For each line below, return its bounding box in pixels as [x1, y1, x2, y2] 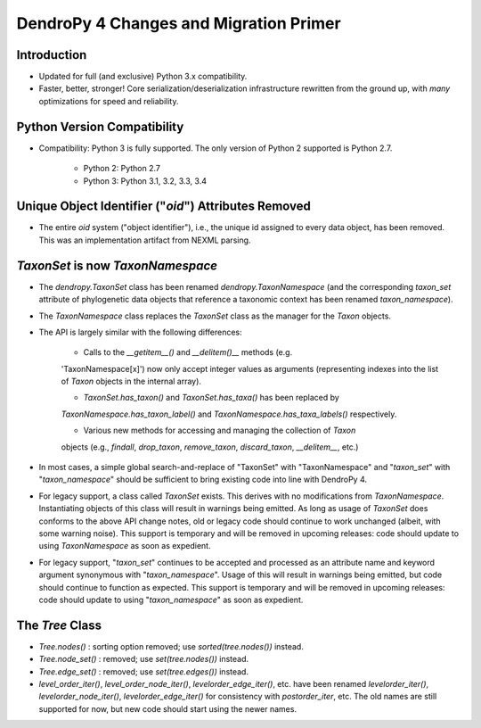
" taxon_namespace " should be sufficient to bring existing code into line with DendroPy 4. [38, 474, 368, 485]
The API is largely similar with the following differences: [38, 327, 242, 337]
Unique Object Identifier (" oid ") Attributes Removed [16, 199, 312, 214]
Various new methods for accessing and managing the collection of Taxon [83, 425, 356, 436]
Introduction [16, 47, 87, 62]
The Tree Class [16, 617, 102, 633]
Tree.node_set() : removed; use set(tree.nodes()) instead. [38, 654, 249, 665]
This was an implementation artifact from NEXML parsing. [38, 235, 251, 245]
